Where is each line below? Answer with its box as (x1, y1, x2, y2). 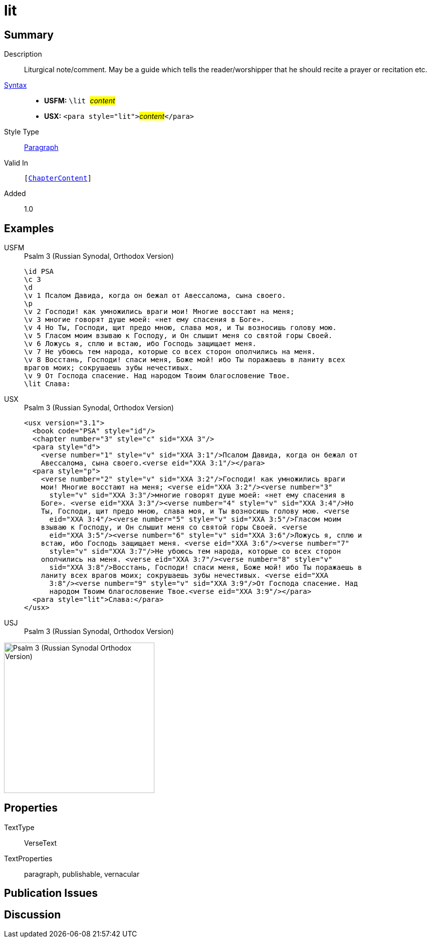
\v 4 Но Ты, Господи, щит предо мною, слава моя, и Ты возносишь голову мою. (24, 324, 337, 332)
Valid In (4, 159, 29, 168)
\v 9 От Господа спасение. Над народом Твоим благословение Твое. (24, 372, 291, 380)
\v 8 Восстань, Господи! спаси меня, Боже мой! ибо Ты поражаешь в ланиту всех (24, 356, 345, 364)
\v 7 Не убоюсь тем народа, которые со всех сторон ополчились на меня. (24, 348, 316, 356)
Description (4, 50, 42, 59)
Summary (4, 28, 54, 41)
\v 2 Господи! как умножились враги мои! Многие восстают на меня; (24, 307, 295, 316)
